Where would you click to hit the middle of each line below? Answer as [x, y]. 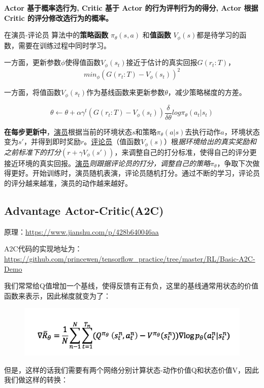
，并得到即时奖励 [52, 141]
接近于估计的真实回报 [162, 62]
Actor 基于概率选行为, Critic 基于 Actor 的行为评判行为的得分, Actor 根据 [131, 8]
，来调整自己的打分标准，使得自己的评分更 [186, 152]
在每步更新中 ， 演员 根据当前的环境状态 [68, 131]
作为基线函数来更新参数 [126, 92]
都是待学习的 [218, 35]
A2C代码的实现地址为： [43, 249]
